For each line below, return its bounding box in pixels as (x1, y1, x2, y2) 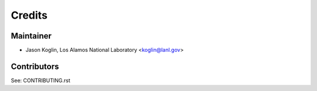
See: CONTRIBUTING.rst (11, 76, 70, 84)
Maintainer (11, 31, 52, 41)
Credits (11, 9, 48, 22)
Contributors (11, 61, 59, 71)
